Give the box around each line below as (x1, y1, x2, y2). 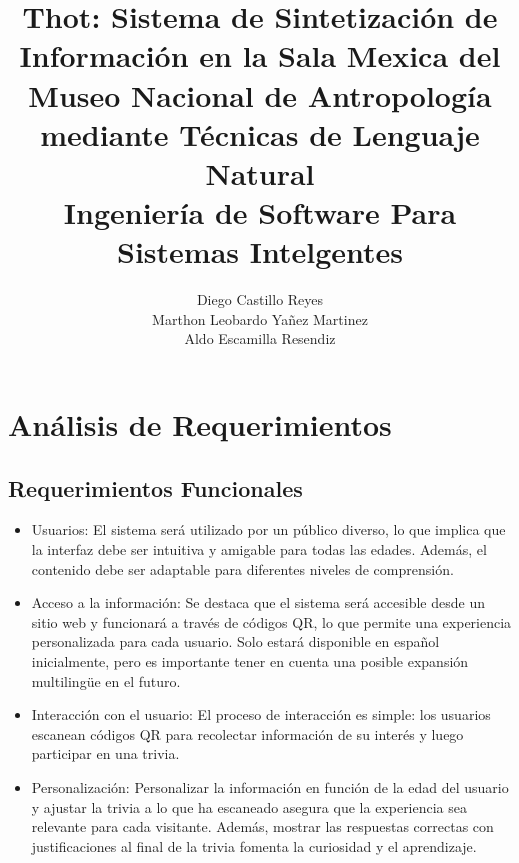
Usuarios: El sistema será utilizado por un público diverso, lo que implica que (31, 519, 506, 540)
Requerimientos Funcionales (8, 472, 303, 503)
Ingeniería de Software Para (63, 192, 457, 233)
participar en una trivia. (31, 743, 180, 764)
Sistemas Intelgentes (117, 231, 403, 272)
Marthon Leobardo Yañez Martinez (152, 308, 368, 329)
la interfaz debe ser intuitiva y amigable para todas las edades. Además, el (31, 539, 487, 560)
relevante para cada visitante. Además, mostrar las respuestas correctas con (31, 816, 494, 837)
